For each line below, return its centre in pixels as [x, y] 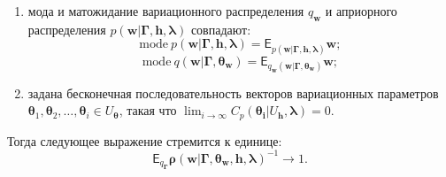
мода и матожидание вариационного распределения [166, 11]
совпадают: [221, 29]
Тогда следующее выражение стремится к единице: [145, 140]
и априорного [361, 11]
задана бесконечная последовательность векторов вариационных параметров [233, 92]
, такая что [148, 110]
